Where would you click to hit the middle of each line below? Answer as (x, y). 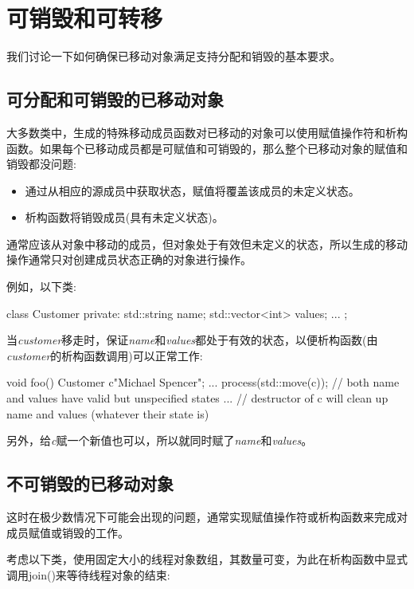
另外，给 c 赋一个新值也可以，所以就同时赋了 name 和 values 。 (160, 440)
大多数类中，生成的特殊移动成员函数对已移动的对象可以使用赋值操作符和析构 (207, 132)
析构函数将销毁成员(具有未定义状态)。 (124, 217)
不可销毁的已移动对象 (90, 483)
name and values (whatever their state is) (108, 413)
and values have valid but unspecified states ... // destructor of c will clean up (197, 398)
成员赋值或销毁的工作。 (68, 532)
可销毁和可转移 (85, 18)
